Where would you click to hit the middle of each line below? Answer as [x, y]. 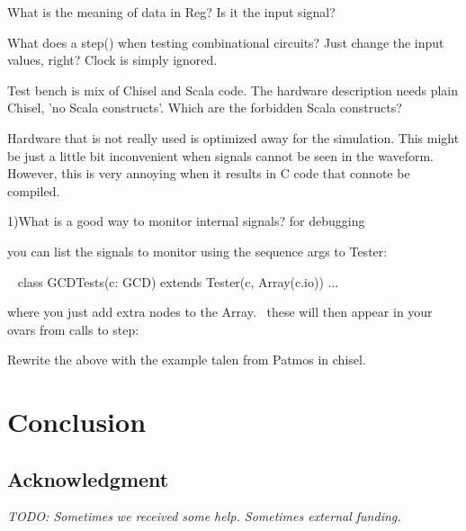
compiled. [34, 190]
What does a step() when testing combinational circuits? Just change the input [226, 42]
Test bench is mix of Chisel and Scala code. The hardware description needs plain [233, 90]
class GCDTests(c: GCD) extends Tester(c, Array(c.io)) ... [178, 281]
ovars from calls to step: [73, 329]
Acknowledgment [88, 478]
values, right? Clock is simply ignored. [112, 60]
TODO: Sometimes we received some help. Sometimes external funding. [204, 516]
